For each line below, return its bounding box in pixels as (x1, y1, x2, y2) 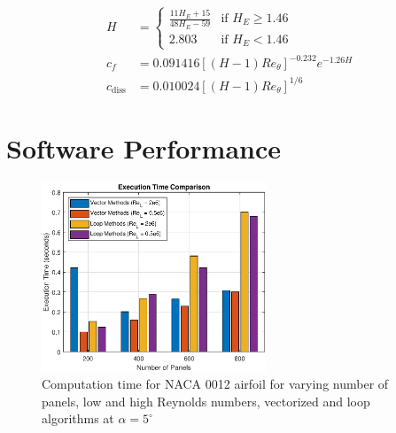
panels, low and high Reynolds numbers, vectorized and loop (42, 391, 370, 410)
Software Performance (6, 129, 281, 166)
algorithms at (42, 409, 114, 428)
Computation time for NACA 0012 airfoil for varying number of (42, 375, 389, 393)
